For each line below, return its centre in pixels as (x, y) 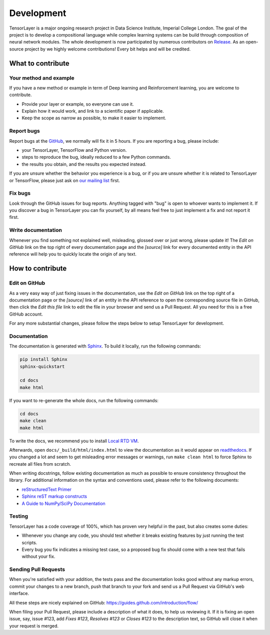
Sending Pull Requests (37, 569)
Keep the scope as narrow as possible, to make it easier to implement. (94, 118)
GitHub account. (26, 314)
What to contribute (39, 63)
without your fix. (38, 556)
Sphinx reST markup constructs (54, 496)
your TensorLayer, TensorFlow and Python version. (74, 150)
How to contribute (38, 269)
